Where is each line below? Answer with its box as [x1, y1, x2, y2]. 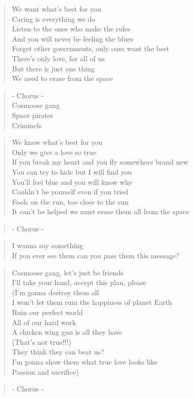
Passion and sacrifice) [12, 366, 79, 377]
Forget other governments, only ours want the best [12, 43, 169, 54]
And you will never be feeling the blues [12, 33, 134, 44]
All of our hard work [12, 316, 76, 327]
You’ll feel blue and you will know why [12, 176, 133, 187]
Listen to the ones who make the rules [12, 23, 131, 34]
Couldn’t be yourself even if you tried [12, 186, 129, 197]
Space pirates [12, 109, 53, 120]
